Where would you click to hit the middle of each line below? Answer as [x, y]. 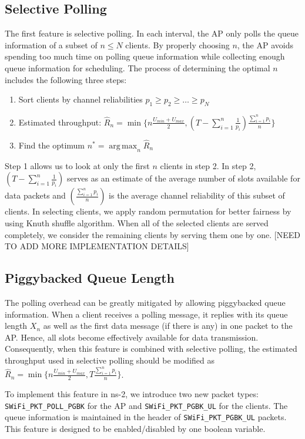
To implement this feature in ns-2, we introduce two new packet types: [132, 394]
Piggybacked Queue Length [90, 278]
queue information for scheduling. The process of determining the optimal [138, 67]
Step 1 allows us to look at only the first [77, 165]
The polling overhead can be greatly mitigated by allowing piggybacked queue [145, 302]
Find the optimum [52, 145]
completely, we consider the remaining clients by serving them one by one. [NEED [152, 234]
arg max [123, 146]
